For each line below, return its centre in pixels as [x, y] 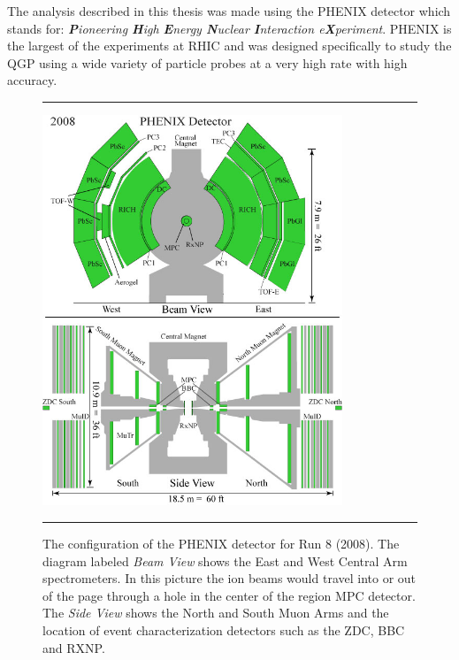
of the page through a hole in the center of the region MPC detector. [229, 595]
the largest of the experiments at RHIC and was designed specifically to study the [229, 46]
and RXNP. [74, 647]
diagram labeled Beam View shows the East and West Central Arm [225, 560]
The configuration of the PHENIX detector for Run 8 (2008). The [221, 544]
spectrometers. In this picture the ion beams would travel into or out [229, 578]
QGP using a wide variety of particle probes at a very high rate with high [207, 62]
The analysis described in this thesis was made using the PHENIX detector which [229, 11]
